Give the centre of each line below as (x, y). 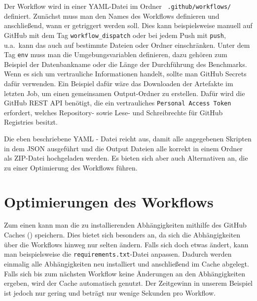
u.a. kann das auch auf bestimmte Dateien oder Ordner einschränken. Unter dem (127, 45)
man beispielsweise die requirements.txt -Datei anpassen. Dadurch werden (118, 254)
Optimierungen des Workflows (109, 201)
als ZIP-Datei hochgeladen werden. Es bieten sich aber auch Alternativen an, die (126, 158)
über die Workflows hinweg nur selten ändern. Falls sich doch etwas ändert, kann (126, 244)
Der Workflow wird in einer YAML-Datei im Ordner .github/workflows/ (118, 6)
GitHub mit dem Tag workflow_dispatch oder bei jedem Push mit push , (115, 35)
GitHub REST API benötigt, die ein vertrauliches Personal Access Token (118, 103)
